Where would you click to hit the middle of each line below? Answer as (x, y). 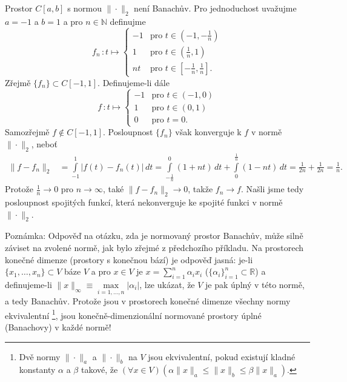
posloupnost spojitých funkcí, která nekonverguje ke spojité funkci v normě (144, 202)
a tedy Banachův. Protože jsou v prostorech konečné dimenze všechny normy (148, 301)
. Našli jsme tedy (272, 189)
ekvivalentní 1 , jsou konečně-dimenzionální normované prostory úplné (133, 314)
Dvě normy (40, 356)
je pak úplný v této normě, (255, 284)
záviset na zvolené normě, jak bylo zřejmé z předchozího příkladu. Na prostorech (154, 247)
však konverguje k (208, 132)
